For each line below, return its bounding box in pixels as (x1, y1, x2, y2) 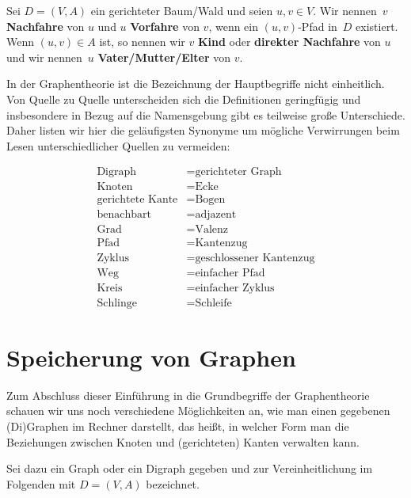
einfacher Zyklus (195, 282, 275, 294)
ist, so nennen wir (99, 33, 185, 50)
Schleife (195, 297, 232, 309)
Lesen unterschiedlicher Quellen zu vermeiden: (6, 137, 230, 154)
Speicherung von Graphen (6, 340, 296, 373)
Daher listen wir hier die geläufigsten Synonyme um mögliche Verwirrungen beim (6, 122, 400, 139)
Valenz (195, 224, 229, 236)
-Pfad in (298, 17, 337, 34)
